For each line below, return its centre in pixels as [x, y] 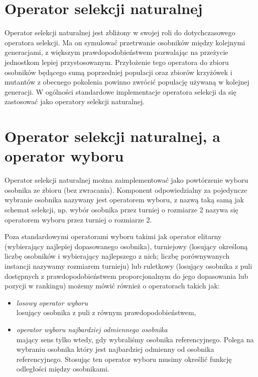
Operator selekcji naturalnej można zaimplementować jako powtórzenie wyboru [126, 180]
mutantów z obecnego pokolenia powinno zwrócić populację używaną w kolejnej [127, 82]
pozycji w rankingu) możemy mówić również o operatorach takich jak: [112, 286]
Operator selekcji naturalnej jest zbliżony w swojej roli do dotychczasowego [120, 32]
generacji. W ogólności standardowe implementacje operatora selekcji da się [120, 91]
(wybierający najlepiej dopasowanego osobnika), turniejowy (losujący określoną [126, 246]
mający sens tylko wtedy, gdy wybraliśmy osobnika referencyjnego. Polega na [135, 339]
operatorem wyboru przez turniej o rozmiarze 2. [78, 219]
